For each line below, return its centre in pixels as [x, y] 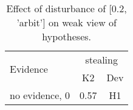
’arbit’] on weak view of [66, 22]
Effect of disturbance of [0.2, [66, 8]
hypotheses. [66, 36]
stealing [101, 60]
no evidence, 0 [40, 95]
